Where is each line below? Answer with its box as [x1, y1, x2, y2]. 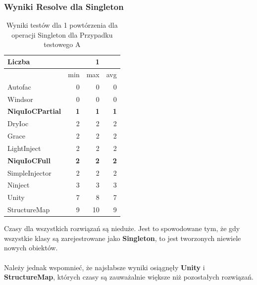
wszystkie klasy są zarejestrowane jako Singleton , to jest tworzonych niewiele [4, 233, 241, 243]
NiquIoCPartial [7, 106, 61, 116]
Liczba [7, 56, 30, 66]
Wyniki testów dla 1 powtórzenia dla [6, 20, 118, 30]
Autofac [7, 81, 31, 92]
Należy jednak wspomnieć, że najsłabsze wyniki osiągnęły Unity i [4, 262, 205, 272]
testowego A [44, 39, 81, 49]
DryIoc [7, 118, 29, 129]
